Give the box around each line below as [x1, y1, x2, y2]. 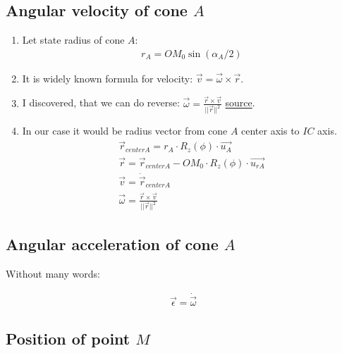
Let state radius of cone [22, 32, 125, 47]
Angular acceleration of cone [6, 233, 219, 254]
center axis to [241, 123, 300, 138]
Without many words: [6, 266, 100, 280]
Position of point [6, 328, 130, 349]
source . [225, 95, 255, 110]
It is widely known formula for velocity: [22, 70, 193, 85]
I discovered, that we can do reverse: [22, 95, 180, 110]
